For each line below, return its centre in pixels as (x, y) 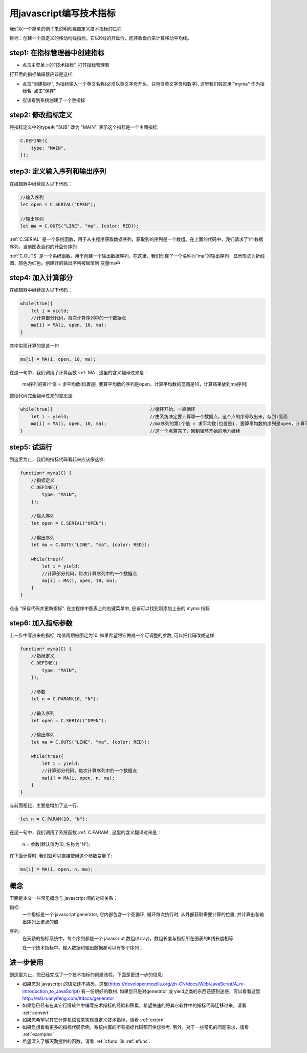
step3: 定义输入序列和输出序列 (58, 171)
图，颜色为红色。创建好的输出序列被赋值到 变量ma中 (65, 263)
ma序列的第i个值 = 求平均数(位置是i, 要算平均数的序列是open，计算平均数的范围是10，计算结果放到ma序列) (135, 384)
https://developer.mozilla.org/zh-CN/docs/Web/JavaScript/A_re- (178, 984)
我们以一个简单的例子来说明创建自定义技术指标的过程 (65, 29)
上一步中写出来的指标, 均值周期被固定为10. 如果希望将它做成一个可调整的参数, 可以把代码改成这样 (112, 635)
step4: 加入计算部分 (41, 278)
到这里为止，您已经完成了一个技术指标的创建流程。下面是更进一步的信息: (86, 975)
